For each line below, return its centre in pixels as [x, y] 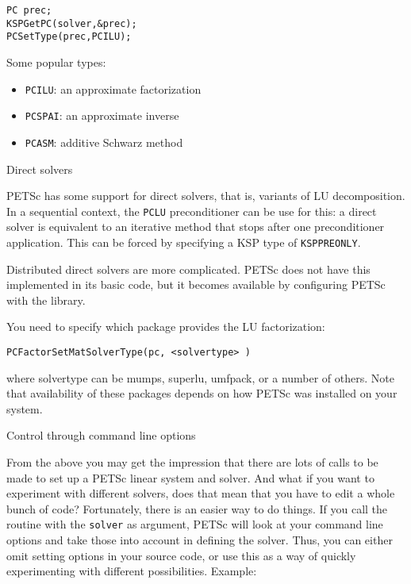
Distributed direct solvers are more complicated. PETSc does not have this [188, 269]
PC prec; [29, 10]
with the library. [46, 300]
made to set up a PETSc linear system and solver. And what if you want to [190, 477]
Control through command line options [101, 435]
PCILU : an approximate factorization [113, 88]
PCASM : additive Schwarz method [104, 142]
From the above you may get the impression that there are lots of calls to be [192, 462]
